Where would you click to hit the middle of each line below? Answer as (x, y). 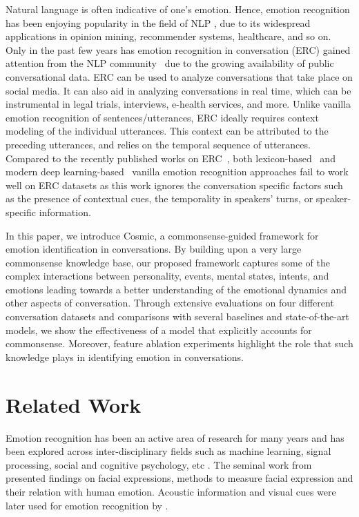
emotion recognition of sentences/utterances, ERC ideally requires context (162, 117)
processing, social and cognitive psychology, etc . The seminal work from (159, 464)
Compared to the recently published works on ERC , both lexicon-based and (171, 158)
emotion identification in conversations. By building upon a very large (154, 249)
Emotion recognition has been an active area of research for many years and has (175, 437)
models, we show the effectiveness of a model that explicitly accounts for (159, 330)
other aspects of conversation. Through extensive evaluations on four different (170, 303)
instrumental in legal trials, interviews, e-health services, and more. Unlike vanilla (178, 104)
